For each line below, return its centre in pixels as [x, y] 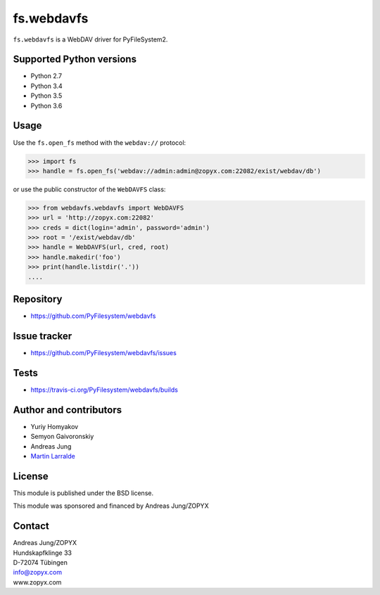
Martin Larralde [53, 456]
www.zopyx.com [37, 582]
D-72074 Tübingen [40, 562]
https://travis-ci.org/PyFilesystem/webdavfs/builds [104, 390]
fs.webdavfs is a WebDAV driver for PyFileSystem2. [90, 39]
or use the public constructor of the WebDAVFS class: [89, 189]
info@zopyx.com [38, 572]
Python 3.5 [46, 96]
